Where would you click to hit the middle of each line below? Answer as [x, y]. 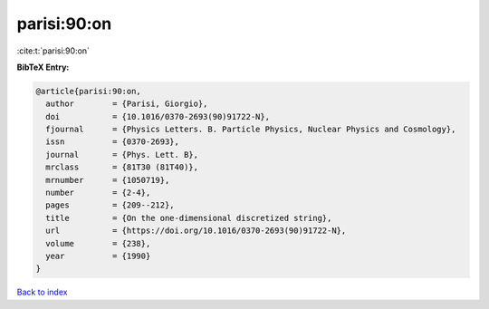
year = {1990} [98, 256]
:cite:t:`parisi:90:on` [53, 51]
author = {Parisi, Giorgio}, [127, 104]
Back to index [42, 292]
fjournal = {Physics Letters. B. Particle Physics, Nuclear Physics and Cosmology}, [251, 130]
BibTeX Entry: [43, 67]
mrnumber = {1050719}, [108, 180]
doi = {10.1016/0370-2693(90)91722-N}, [158, 116]
